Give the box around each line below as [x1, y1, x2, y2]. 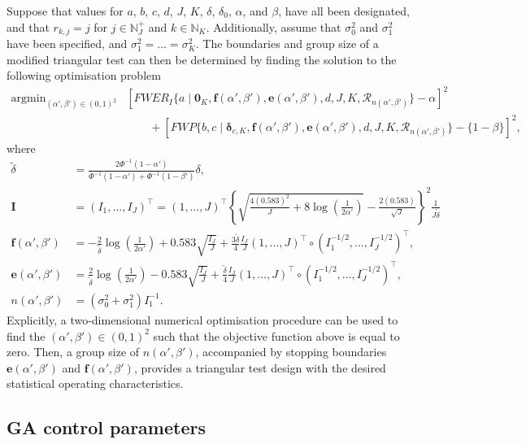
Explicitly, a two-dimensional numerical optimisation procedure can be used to [7, 311, 398, 328]
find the [7, 327, 46, 344]
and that [7, 18, 50, 35]
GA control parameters [7, 415, 206, 440]
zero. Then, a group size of [7, 343, 140, 360]
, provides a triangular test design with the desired [133, 359, 386, 376]
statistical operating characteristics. [7, 375, 184, 392]
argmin [11, 93, 46, 105]
